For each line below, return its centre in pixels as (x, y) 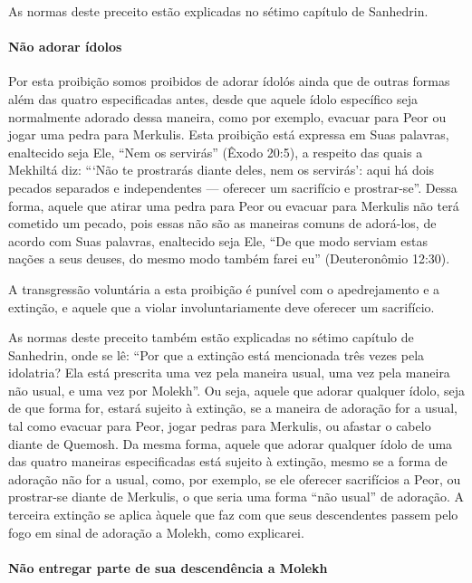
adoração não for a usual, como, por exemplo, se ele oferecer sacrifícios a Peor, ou (235, 478)
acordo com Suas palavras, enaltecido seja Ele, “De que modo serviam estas (218, 240)
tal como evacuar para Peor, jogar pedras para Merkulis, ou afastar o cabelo (220, 426)
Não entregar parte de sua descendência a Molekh (168, 567)
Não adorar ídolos (65, 47)
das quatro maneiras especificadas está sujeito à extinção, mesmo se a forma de (228, 461)
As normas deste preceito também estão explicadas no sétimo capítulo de (211, 337)
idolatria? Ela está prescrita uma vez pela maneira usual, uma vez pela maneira (229, 373)
